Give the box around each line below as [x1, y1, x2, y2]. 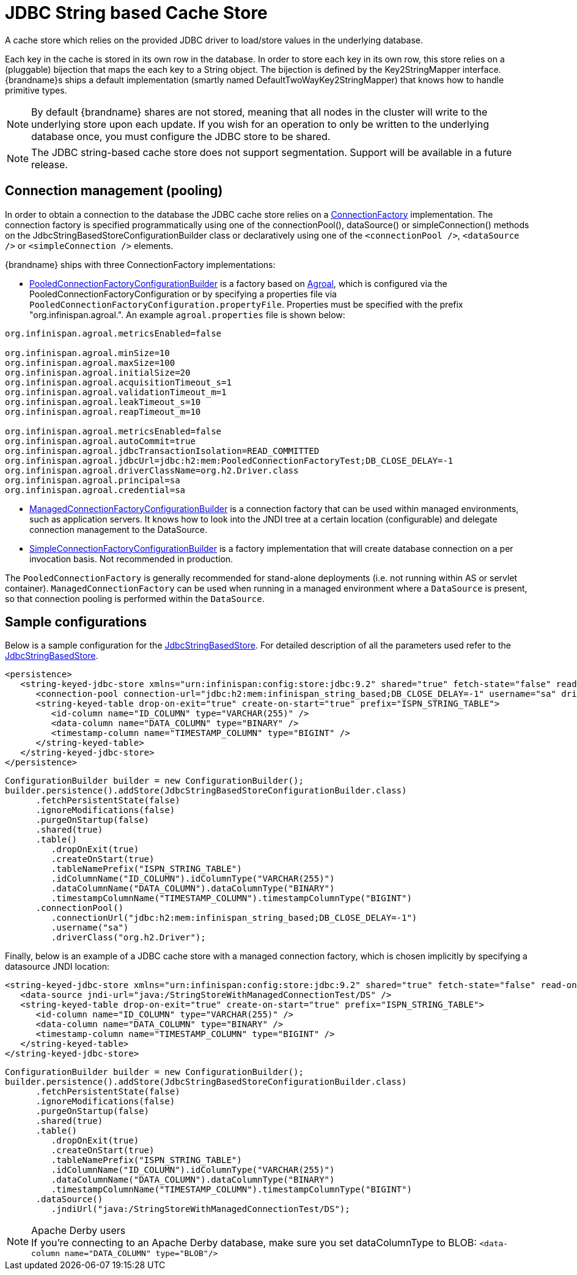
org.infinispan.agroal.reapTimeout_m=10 [5, 406, 201, 417]
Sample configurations [5, 614, 147, 630]
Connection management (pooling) [5, 183, 223, 199]
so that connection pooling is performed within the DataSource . [5, 593, 265, 604]
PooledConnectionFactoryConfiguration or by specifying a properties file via [29, 288, 337, 299]
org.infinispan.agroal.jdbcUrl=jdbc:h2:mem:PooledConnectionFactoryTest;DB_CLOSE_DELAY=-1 [5, 455, 454, 466]
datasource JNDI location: [5, 961, 109, 972]
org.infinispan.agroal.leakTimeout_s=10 [5, 396, 201, 407]
